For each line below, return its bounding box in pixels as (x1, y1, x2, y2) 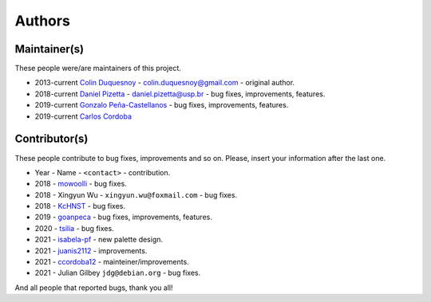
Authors (14, 12, 71, 29)
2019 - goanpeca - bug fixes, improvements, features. (34, 212, 213, 222)
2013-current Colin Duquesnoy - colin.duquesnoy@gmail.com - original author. (34, 78, 295, 88)
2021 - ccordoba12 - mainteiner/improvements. (34, 257, 189, 267)
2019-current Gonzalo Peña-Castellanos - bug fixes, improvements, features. (34, 100, 289, 110)
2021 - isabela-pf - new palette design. (34, 235, 164, 245)
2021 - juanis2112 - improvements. (34, 245, 148, 255)
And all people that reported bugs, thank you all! (14, 283, 173, 292)
